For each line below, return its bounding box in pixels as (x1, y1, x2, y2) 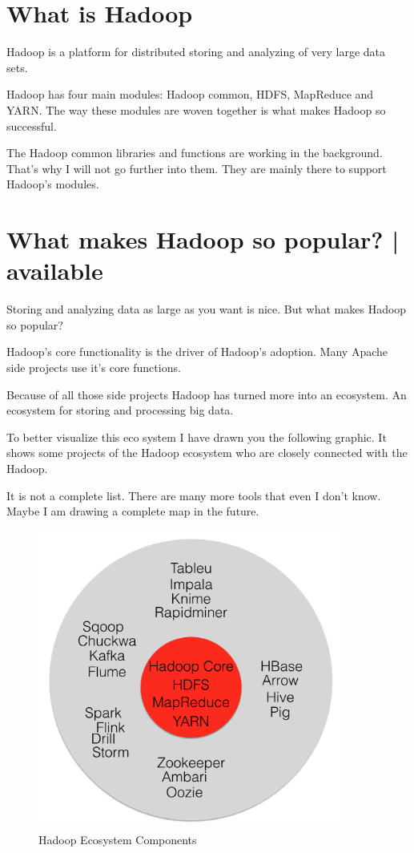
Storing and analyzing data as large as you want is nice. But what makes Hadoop (6, 301, 407, 317)
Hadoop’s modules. (6, 176, 99, 192)
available (6, 254, 103, 287)
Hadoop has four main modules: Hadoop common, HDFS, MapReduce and (6, 86, 374, 103)
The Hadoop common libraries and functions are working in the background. (6, 144, 383, 161)
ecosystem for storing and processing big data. (6, 402, 234, 418)
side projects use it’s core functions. (6, 358, 181, 375)
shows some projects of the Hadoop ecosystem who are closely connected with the (6, 444, 408, 461)
